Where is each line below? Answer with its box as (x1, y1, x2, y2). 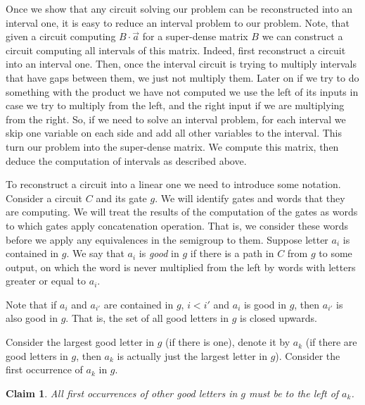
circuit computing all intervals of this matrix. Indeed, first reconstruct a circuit (6, 42, 346, 57)
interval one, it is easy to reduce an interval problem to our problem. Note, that (6, 15, 350, 30)
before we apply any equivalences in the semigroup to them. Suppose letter (6, 232, 328, 247)
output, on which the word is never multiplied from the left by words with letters (6, 259, 356, 274)
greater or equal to (6, 273, 87, 288)
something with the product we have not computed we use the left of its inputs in (6, 84, 359, 99)
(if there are (305, 335, 357, 349)
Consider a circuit (6, 190, 83, 205)
